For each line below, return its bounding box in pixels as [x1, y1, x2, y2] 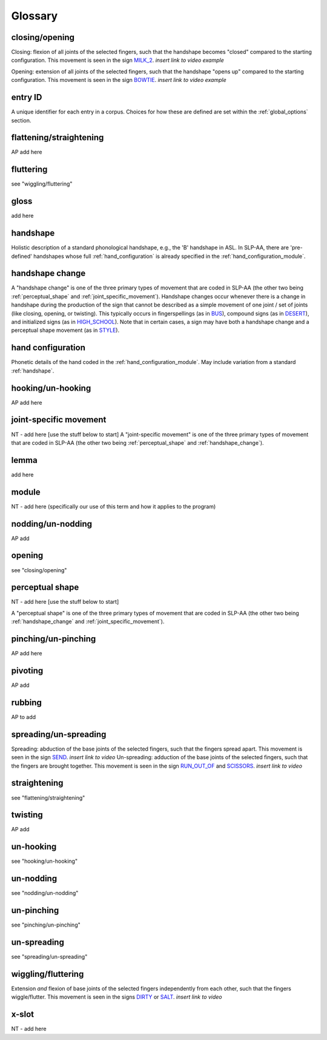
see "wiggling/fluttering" [11, 180, 73, 187]
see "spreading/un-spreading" [11, 953, 88, 961]
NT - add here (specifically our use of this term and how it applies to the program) [11, 502, 216, 510]
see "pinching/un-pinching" [11, 921, 81, 928]
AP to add [11, 713, 36, 720]
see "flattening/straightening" [11, 794, 85, 801]
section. [11, 116, 31, 124]
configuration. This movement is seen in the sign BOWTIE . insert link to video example [11, 76, 226, 84]
